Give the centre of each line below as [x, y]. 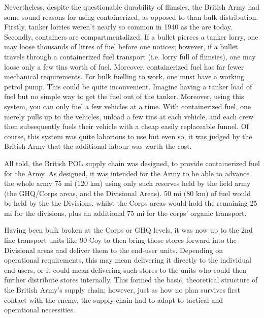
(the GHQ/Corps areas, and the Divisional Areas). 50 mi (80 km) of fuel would [128, 193]
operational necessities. [40, 310]
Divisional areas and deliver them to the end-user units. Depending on [113, 250]
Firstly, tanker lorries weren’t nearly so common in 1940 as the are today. [118, 27]
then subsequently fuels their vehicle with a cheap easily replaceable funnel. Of [126, 126]
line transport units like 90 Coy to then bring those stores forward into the [120, 240]
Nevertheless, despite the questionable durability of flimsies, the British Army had [132, 7]
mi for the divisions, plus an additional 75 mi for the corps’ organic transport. [125, 213]
